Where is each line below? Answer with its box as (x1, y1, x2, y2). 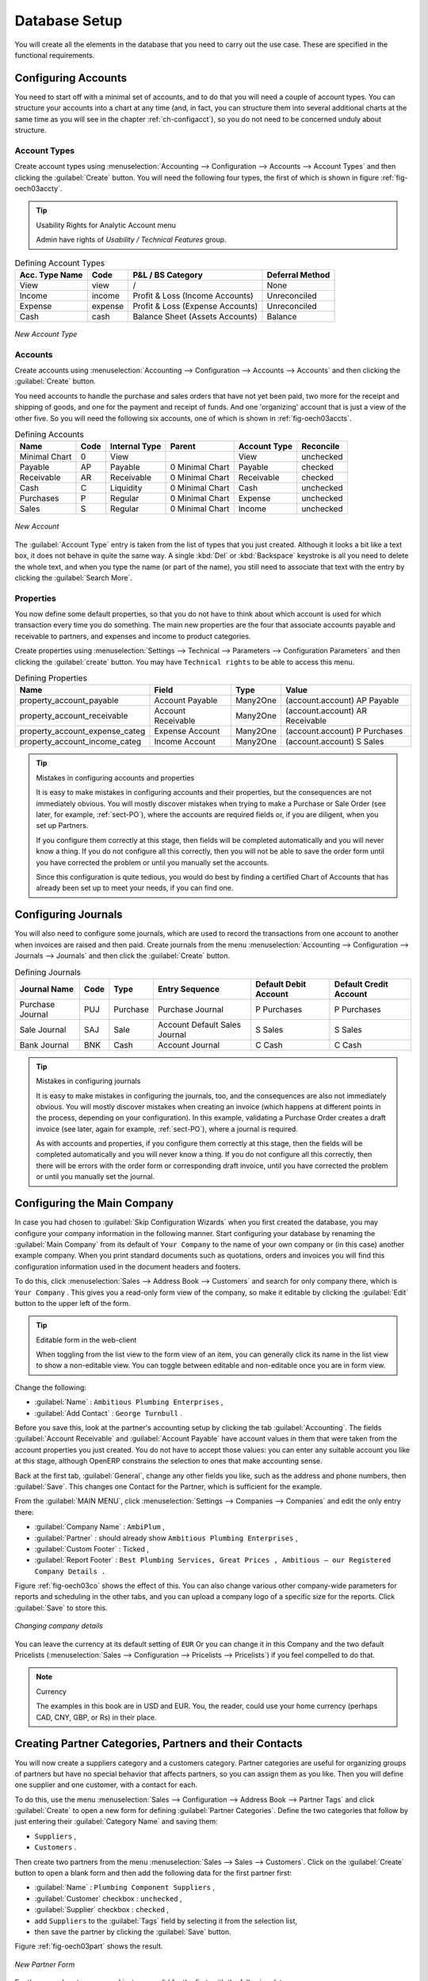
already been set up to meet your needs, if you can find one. (36, 884, 234, 893)
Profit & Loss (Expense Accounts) (132, 300, 258, 311)
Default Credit (334, 979, 388, 990)
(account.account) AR (285, 705, 368, 716)
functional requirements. (14, 50, 95, 59)
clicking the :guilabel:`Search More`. (14, 573, 133, 582)
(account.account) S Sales (285, 736, 384, 747)
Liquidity (109, 483, 143, 494)
